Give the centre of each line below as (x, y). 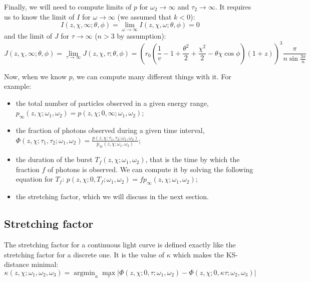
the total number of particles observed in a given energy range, (112, 103)
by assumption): (141, 36)
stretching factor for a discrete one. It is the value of (84, 254)
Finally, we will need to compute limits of (68, 7)
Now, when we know (35, 76)
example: (18, 86)
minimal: (45, 264)
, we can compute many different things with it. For (152, 76)
